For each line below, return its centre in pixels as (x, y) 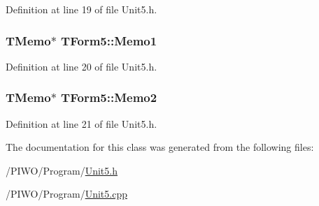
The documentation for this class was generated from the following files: (160, 147)
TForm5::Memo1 (109, 40)
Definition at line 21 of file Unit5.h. (81, 123)
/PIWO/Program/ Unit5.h (62, 170)
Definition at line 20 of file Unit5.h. (81, 66)
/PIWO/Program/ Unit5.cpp (66, 194)
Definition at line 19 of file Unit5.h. (81, 9)
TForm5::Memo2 (109, 97)
